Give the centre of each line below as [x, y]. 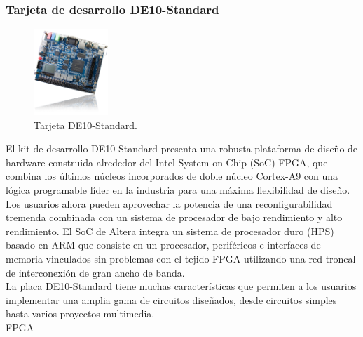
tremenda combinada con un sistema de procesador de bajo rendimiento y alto [174, 217]
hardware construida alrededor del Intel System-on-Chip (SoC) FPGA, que [167, 162]
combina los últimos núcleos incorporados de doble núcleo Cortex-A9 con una [172, 176]
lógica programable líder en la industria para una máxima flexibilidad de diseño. [178, 189]
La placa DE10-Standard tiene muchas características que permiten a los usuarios [181, 286]
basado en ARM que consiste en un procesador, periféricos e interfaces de [163, 245]
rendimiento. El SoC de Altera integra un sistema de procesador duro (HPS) [170, 231]
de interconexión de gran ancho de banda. [95, 272]
